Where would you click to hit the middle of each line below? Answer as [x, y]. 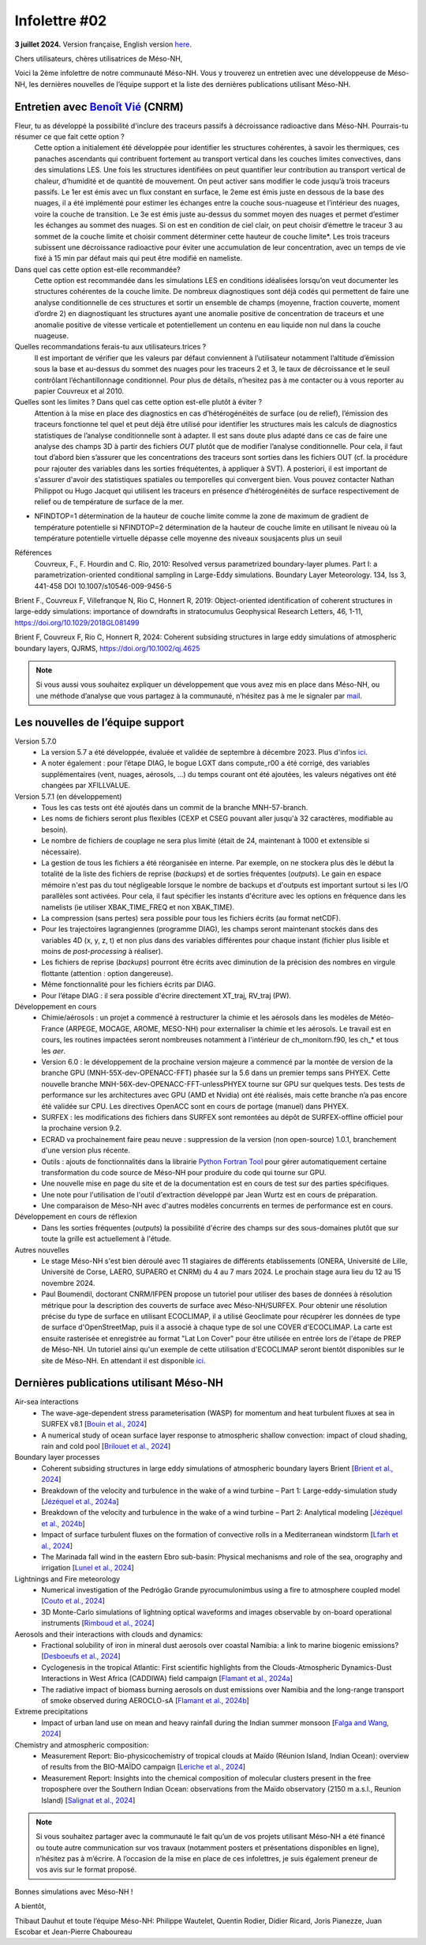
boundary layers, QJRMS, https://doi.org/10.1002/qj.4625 [107, 648]
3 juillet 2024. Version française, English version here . [103, 44]
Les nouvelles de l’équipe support [99, 722]
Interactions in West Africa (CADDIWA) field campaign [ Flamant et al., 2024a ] [167, 1679]
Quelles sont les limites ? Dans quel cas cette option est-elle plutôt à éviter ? [138, 402]
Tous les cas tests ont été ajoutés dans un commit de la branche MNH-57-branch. [175, 808]
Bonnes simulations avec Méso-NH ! [74, 1891]
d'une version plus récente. [86, 1151]
